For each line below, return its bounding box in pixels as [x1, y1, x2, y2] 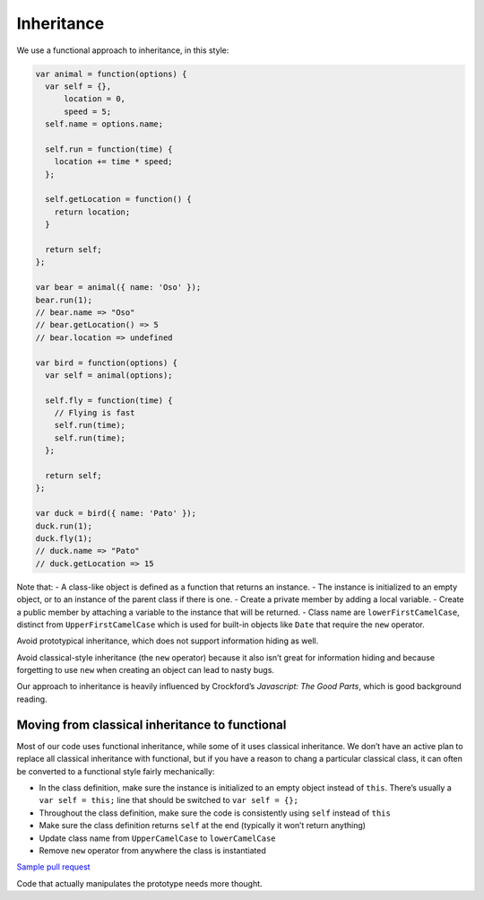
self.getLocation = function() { [45, 194, 192, 205]
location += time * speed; [54, 157, 174, 167]
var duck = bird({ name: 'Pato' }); [35, 508, 197, 519]
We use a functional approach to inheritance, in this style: [16, 45, 229, 56]
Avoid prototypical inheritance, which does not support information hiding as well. [16, 635, 319, 646]
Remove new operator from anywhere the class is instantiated [39, 844, 266, 856]
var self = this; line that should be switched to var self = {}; [39, 795, 299, 806]
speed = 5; [64, 106, 112, 117]
